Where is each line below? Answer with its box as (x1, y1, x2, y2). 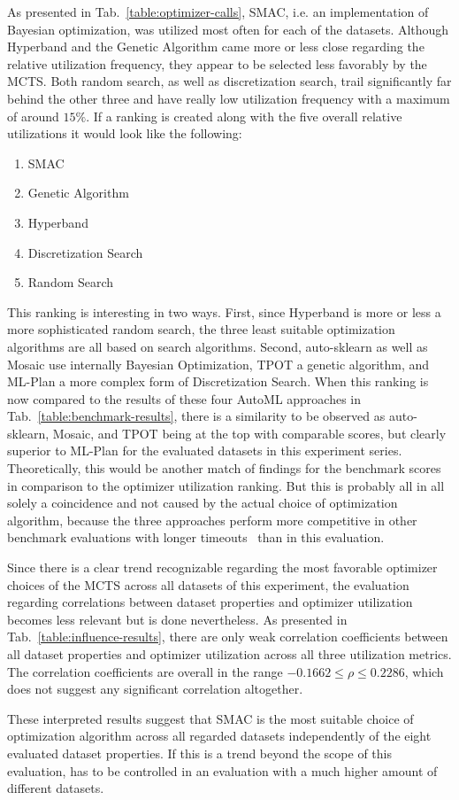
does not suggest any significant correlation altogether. (7, 680, 303, 698)
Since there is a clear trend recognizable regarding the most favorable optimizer (7, 558, 438, 577)
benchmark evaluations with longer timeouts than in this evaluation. (7, 528, 385, 547)
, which (404, 662, 444, 680)
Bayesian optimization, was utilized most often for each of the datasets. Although (7, 19, 449, 38)
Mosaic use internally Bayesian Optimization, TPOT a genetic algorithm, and (7, 354, 430, 373)
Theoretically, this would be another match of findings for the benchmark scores (7, 459, 441, 478)
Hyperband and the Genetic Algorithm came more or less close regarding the (7, 37, 425, 56)
